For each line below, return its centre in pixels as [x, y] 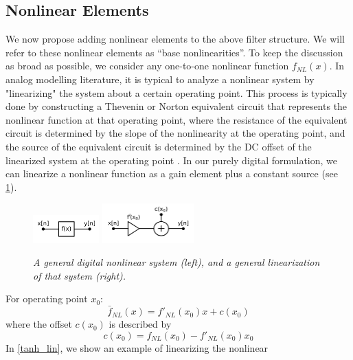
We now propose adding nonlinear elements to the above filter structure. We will [175, 39]
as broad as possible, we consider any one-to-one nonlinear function [147, 66]
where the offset [39, 324]
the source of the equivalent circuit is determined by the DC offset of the [159, 146]
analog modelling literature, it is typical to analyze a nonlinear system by [160, 79]
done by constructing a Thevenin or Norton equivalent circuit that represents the [176, 106]
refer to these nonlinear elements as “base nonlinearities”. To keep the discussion [174, 52]
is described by [140, 324]
